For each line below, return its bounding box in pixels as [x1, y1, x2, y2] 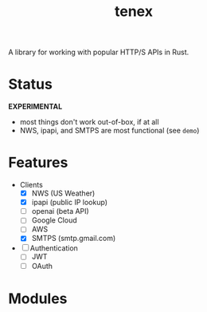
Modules [8, 290, 68, 307]
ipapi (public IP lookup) [31, 198, 107, 207]
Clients [19, 180, 44, 190]
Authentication [29, 243, 78, 253]
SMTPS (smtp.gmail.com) [31, 234, 116, 243]
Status [8, 75, 53, 93]
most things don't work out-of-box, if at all [19, 117, 159, 127]
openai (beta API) [31, 207, 89, 216]
